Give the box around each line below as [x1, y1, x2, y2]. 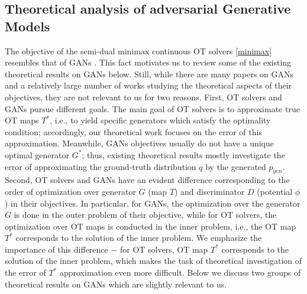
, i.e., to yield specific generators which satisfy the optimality [50, 114, 271, 126]
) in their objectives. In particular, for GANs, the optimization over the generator [5, 197, 300, 209]
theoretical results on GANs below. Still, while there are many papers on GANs [5, 67, 294, 80]
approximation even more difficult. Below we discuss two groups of [59, 266, 301, 279]
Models [5, 17, 50, 35]
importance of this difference [5, 243, 108, 255]
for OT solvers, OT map [120, 243, 208, 255]
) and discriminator [174, 185, 245, 197]
